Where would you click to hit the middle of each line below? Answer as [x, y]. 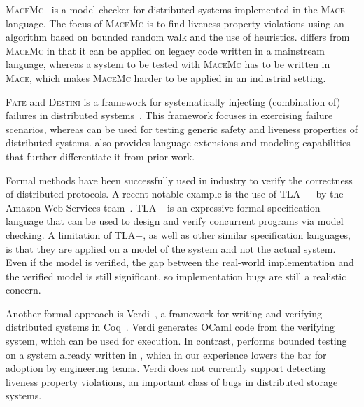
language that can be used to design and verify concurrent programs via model [175, 221]
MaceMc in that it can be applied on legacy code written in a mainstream [166, 50]
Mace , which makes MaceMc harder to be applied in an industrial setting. [166, 77]
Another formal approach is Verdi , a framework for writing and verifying [164, 313]
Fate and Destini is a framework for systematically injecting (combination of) [173, 101]
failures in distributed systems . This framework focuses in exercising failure [169, 115]
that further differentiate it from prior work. [100, 156]
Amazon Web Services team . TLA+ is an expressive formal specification [163, 207]
